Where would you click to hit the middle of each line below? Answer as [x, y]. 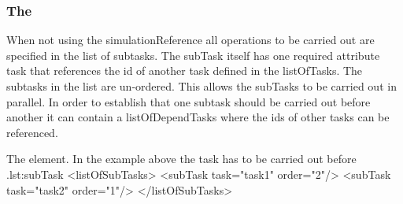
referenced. [32, 132]
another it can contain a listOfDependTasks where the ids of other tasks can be [198, 117]
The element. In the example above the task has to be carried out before [181, 159]
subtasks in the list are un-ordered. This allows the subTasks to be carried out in [201, 86]
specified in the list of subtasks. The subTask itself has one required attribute [193, 55]
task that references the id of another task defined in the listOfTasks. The [185, 70]
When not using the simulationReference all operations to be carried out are [190, 40]
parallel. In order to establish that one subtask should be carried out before [189, 101]
